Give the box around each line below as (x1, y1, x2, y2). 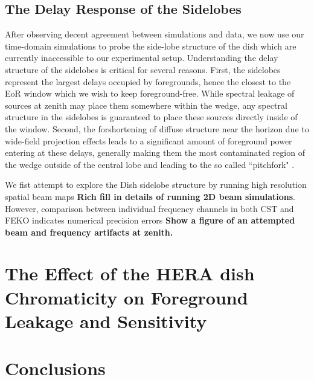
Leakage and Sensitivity (5, 308, 207, 333)
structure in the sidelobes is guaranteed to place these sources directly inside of (5, 111, 298, 123)
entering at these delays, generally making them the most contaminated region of (5, 146, 305, 159)
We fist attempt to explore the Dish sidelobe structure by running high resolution (5, 178, 307, 191)
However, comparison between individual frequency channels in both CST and (5, 202, 294, 214)
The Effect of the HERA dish (5, 261, 255, 286)
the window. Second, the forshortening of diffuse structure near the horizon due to (5, 122, 309, 135)
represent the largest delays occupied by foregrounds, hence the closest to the (5, 75, 291, 88)
